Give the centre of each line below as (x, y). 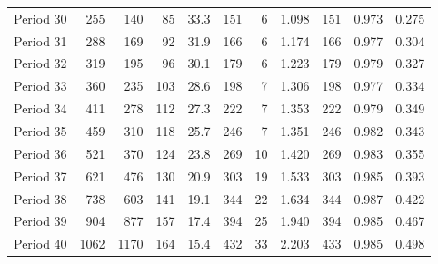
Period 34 (40, 108)
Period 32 (40, 63)
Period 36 (40, 153)
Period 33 (40, 86)
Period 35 (40, 130)
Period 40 (40, 244)
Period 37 (40, 176)
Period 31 (40, 40)
